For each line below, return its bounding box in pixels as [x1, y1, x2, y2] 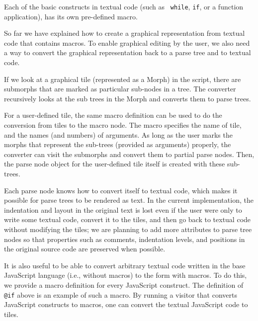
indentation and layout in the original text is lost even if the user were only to [4, 204, 242, 215]
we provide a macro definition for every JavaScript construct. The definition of [4, 279, 244, 290]
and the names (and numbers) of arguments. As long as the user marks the [4, 129, 233, 140]
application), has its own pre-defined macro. [4, 11, 138, 21]
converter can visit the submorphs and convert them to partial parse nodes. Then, [4, 149, 255, 159]
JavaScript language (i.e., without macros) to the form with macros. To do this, [4, 270, 247, 280]
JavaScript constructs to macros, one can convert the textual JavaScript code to [4, 299, 248, 310]
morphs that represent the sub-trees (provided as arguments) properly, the [4, 139, 231, 150]
